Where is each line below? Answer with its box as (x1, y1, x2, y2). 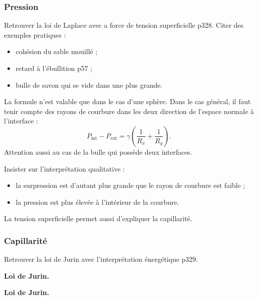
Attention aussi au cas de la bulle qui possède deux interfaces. (4, 146, 193, 157)
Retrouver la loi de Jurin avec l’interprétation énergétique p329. (4, 254, 198, 264)
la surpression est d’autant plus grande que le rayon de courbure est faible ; (15, 180, 245, 190)
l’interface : (4, 116, 38, 126)
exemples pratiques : (4, 29, 66, 40)
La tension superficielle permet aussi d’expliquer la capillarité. (4, 213, 193, 224)
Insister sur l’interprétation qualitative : (4, 163, 125, 174)
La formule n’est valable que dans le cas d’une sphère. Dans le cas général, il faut (4, 96, 251, 107)
